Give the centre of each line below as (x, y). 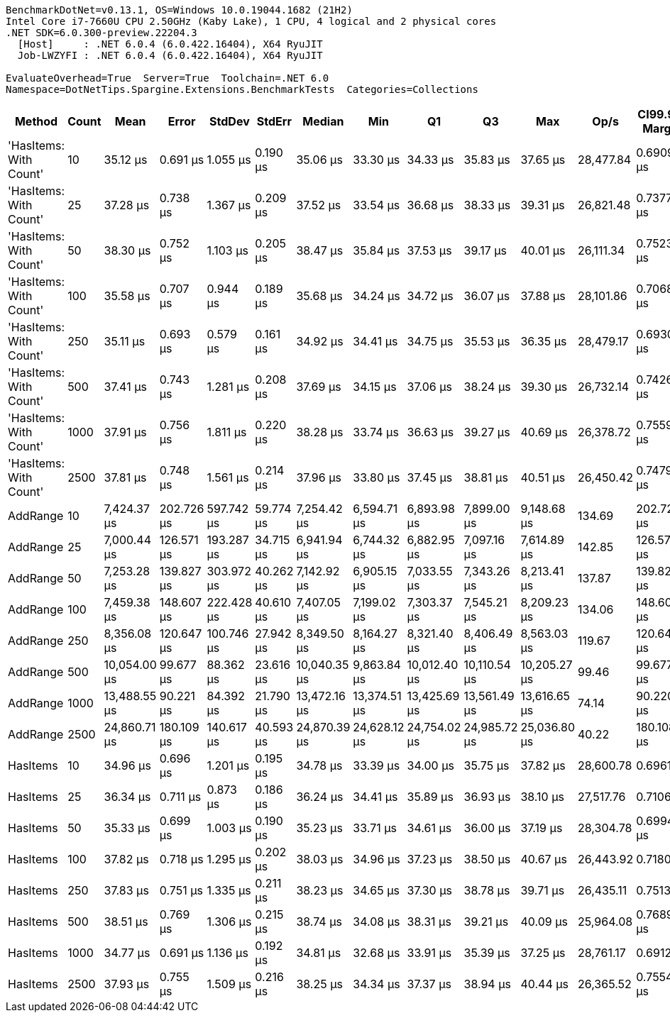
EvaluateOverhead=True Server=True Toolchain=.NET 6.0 (167, 78)
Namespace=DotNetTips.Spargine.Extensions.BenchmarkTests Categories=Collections (242, 89)
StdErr (274, 121)
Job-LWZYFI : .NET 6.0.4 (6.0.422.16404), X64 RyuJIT (170, 55)
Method (36, 121)
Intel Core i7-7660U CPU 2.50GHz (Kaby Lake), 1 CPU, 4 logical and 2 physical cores (251, 21)
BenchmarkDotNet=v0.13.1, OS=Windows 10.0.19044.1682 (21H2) (179, 10)
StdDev (230, 121)
